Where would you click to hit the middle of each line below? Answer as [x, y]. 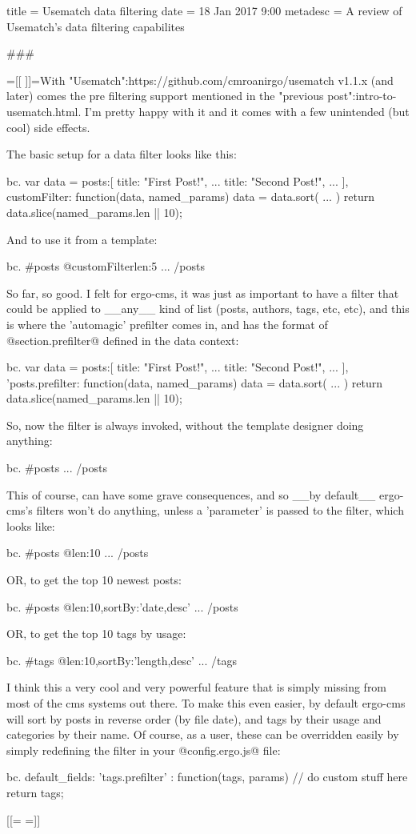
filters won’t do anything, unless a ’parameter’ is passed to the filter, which [220, 510]
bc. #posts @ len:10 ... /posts [78, 553]
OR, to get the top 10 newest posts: [94, 580]
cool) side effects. [48, 127]
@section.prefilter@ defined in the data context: [123, 340]
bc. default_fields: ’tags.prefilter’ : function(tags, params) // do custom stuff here [207, 777]
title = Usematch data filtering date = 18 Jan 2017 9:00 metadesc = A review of [204, 10]
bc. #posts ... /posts [57, 468]
